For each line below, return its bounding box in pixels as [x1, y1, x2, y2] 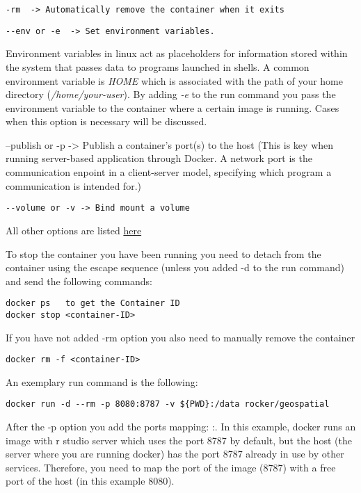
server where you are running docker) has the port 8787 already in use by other [6, 446, 344, 461]
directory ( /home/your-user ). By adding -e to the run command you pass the [6, 87, 336, 102]
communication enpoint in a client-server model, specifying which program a [6, 165, 332, 179]
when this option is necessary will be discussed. [6, 114, 207, 129]
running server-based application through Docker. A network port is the [6, 151, 312, 165]
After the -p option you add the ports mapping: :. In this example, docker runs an [6, 419, 356, 434]
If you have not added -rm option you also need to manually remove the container [6, 330, 355, 344]
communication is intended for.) [6, 178, 141, 193]
